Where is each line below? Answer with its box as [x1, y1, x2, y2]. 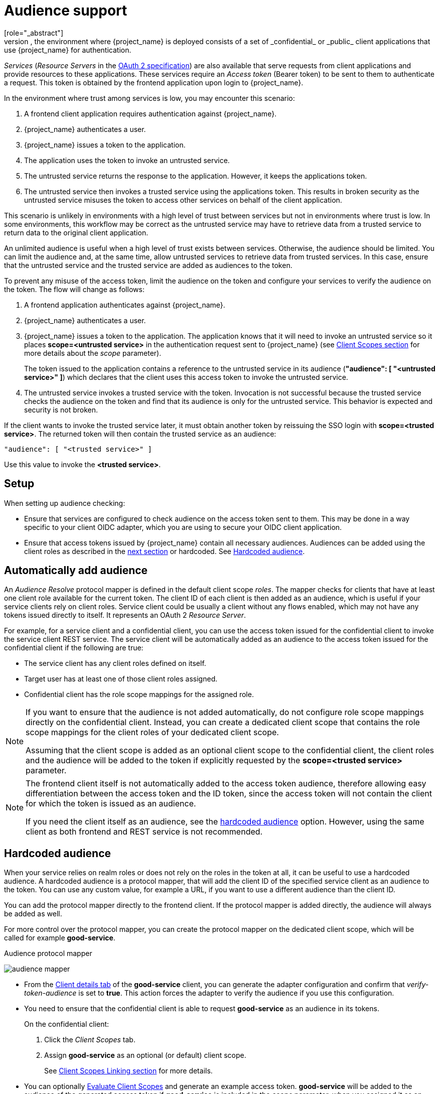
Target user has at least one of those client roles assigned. [24, 674, 218, 683]
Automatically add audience [4, 564, 148, 577]
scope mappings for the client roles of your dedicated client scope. [26, 727, 279, 738]
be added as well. [4, 909, 62, 918]
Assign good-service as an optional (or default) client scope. [44, 1051, 246, 1060]
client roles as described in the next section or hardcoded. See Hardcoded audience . [24, 546, 305, 556]
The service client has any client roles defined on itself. [24, 659, 206, 668]
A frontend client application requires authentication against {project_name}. [24, 109, 277, 118]
